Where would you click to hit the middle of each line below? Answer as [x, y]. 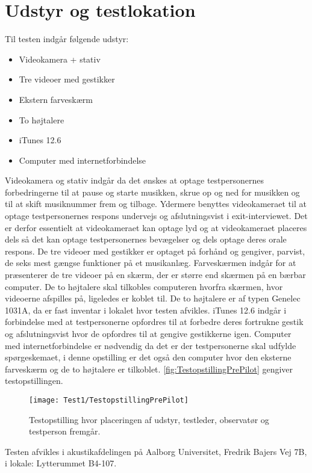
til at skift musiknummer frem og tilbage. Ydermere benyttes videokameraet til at [156, 204]
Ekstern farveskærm [56, 99]
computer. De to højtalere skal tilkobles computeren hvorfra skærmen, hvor [144, 286]
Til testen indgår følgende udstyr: [67, 39]
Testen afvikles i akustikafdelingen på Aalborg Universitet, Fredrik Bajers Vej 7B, [156, 451]
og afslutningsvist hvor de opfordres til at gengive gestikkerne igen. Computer [148, 333]
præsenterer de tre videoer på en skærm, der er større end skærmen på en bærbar [155, 275]
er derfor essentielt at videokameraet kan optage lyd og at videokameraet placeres [156, 227]
